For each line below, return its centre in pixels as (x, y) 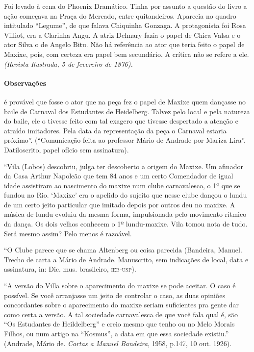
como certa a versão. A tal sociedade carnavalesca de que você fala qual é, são (121, 314)
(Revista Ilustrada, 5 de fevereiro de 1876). (68, 63)
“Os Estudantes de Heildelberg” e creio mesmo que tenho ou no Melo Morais (119, 324)
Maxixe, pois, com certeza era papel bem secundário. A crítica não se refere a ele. (127, 54)
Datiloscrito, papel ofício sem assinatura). (66, 149)
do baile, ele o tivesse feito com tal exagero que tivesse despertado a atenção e (121, 121)
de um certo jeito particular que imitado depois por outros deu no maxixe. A (120, 204)
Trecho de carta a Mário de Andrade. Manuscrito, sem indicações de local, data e (126, 259)
